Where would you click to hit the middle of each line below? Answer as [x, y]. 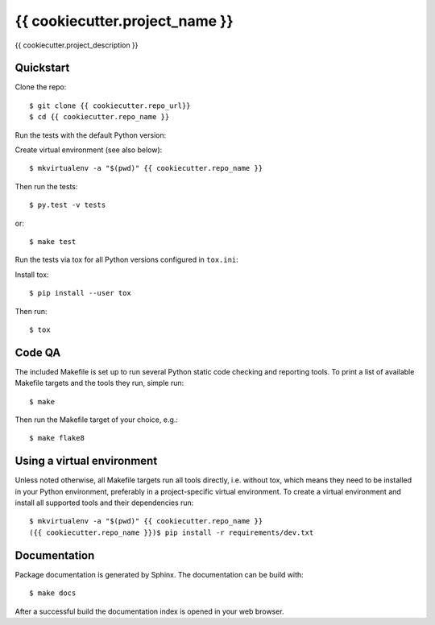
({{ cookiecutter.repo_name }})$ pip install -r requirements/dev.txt [172, 532]
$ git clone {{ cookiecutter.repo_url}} [110, 106]
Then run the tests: [46, 186]
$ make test [53, 241]
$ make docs [53, 593]
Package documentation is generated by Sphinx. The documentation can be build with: [159, 574]
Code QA [38, 352]
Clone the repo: [41, 87]
